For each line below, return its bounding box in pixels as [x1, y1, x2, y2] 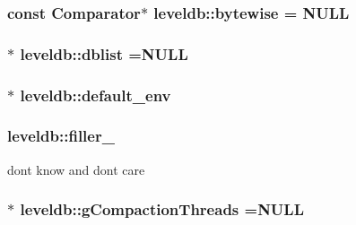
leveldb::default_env [20, 83, 171, 106]
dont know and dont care [7, 160, 145, 178]
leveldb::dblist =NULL [20, 42, 188, 65]
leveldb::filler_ [7, 125, 115, 147]
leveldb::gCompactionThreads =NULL [20, 198, 304, 221]
